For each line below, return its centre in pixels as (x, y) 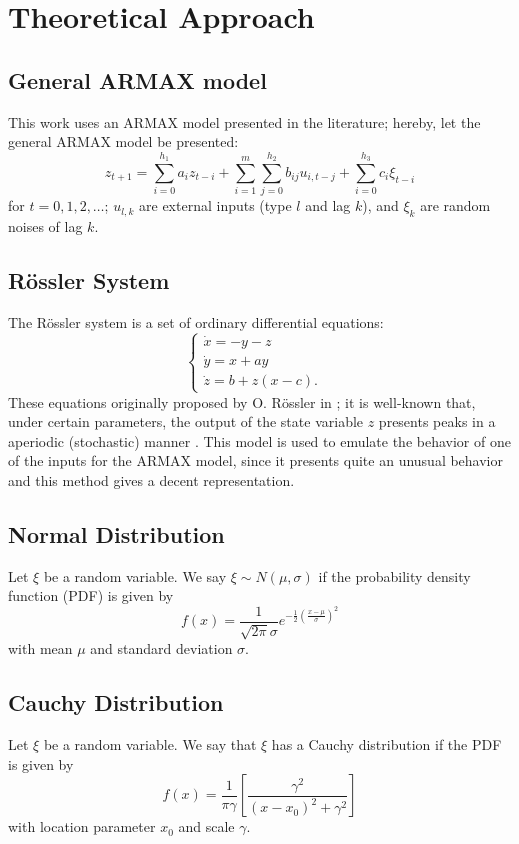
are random (455, 205)
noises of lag (45, 226)
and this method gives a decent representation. (151, 479)
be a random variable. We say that (150, 744)
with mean (40, 648)
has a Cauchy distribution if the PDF (386, 744)
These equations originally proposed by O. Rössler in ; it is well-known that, (242, 401)
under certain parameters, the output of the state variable (186, 421)
